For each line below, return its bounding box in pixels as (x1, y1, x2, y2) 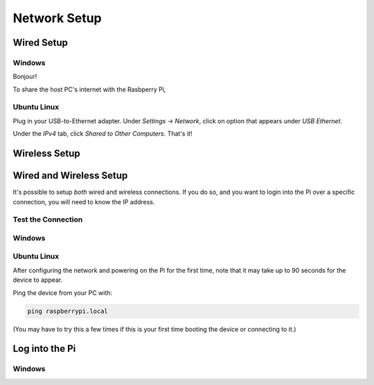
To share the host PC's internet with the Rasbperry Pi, (12, 85, 166, 93)
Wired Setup (12, 37, 69, 48)
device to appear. (12, 276, 63, 284)
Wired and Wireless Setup (12, 170, 128, 181)
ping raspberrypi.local (27, 307, 109, 315)
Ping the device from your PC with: (12, 288, 113, 297)
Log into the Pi (12, 343, 76, 355)
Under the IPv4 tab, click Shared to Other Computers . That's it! (12, 129, 193, 138)
